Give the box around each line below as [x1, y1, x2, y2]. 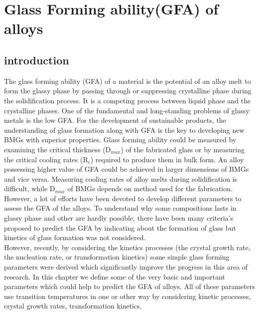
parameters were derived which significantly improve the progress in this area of [4, 262, 248, 272]
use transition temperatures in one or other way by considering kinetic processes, [4, 291, 251, 301]
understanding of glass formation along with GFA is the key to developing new [4, 124, 245, 135]
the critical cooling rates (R [4, 154, 88, 164]
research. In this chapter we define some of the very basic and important [4, 271, 225, 282]
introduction [4, 52, 69, 67]
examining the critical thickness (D [4, 144, 111, 154]
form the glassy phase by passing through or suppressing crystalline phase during [4, 85, 252, 96]
